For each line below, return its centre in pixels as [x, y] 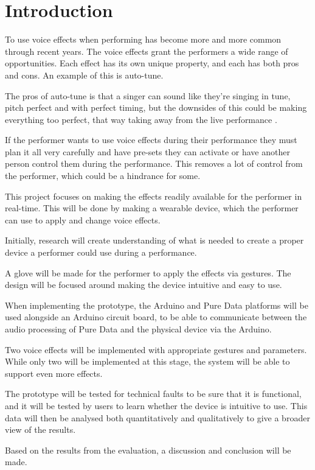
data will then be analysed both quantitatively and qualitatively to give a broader [157, 417]
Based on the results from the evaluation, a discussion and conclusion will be [148, 450]
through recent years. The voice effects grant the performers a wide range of [147, 51]
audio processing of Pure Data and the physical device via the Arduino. [138, 329]
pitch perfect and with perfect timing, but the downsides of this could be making [156, 107]
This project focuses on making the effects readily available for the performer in [154, 196]
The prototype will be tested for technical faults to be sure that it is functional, [153, 394]
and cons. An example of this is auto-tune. [84, 75]
